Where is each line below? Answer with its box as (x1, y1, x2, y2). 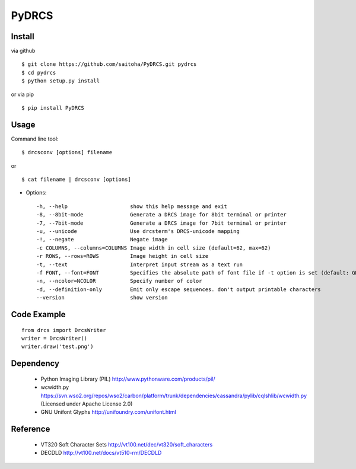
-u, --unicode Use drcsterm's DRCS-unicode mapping (36, 228, 240, 235)
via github (11, 47, 36, 55)
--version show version (36, 294, 169, 301)
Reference (11, 424, 50, 434)
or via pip (11, 91, 34, 98)
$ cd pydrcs (21, 69, 56, 76)
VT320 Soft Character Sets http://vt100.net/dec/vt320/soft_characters (40, 441, 213, 448)
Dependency (11, 359, 59, 369)
